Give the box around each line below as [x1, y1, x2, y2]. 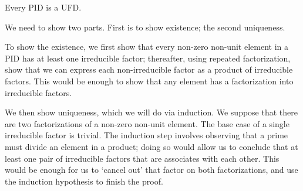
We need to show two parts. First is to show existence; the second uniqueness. [5, 21, 285, 33]
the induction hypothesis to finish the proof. [5, 175, 163, 187]
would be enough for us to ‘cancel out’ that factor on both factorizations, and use [5, 163, 298, 176]
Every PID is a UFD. [5, 1, 82, 13]
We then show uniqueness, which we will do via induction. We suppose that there [5, 106, 298, 118]
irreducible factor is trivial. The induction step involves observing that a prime [5, 129, 288, 141]
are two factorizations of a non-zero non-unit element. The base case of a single [5, 117, 289, 129]
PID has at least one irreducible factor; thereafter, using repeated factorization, [5, 52, 291, 64]
